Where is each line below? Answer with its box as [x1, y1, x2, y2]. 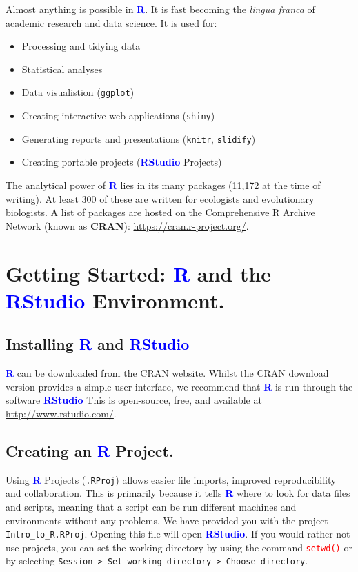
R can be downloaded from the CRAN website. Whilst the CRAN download [6, 366, 329, 380]
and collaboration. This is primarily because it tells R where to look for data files [6, 486, 350, 500]
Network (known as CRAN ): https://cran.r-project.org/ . [6, 218, 249, 233]
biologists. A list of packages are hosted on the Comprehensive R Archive [6, 205, 315, 219]
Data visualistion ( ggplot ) [21, 85, 135, 99]
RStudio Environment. [6, 286, 225, 314]
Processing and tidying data [21, 39, 141, 53]
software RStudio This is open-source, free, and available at [6, 393, 262, 407]
